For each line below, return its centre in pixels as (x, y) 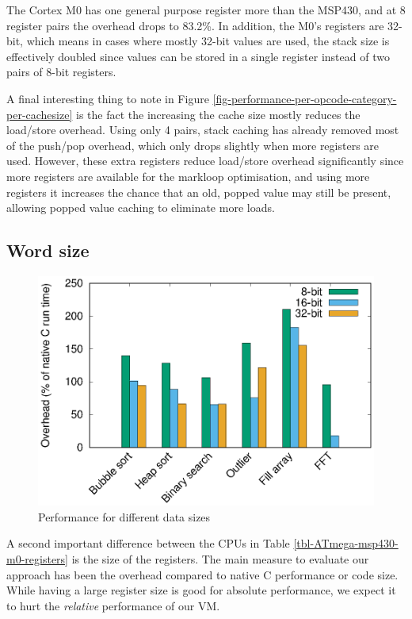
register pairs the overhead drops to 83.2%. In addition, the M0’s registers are (195, 25)
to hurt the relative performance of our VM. (113, 605)
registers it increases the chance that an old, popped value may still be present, (199, 192)
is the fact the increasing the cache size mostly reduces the (218, 114)
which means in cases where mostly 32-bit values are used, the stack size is (208, 41)
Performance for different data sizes (124, 516)
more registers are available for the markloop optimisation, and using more (188, 176)
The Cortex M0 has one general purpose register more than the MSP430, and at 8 (206, 10)
